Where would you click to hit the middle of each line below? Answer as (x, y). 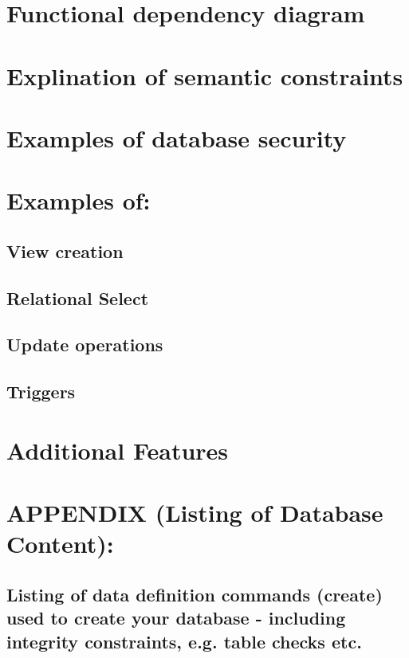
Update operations (85, 345)
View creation (65, 251)
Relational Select (78, 298)
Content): (60, 544)
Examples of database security (177, 137)
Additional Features (118, 450)
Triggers (41, 392)
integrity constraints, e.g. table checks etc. (184, 641)
